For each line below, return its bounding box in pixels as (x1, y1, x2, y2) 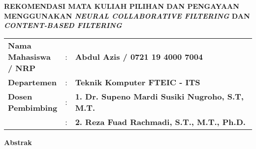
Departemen (8, 76, 57, 88)
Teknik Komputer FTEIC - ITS (75, 76, 200, 88)
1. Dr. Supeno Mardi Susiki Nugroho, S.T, (75, 90, 244, 102)
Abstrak (4, 137, 32, 147)
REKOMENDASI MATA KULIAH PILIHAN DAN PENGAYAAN (4, 1, 239, 11)
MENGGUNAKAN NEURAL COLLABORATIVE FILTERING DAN (4, 10, 250, 21)
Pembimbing (8, 101, 58, 113)
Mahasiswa (8, 50, 51, 62)
